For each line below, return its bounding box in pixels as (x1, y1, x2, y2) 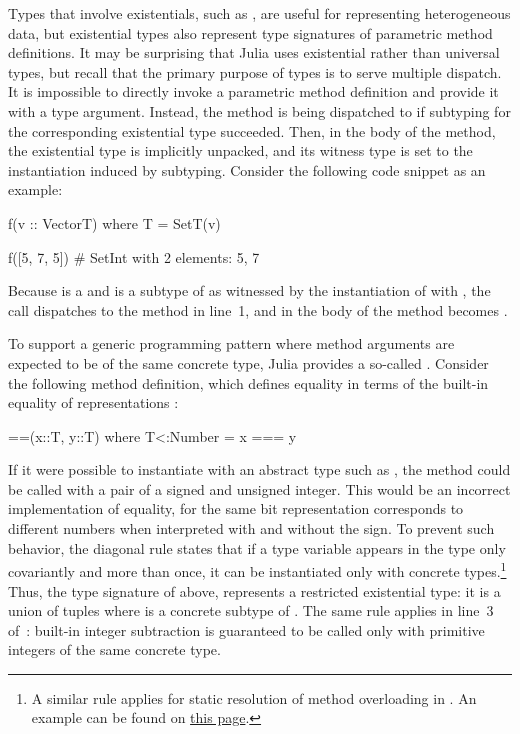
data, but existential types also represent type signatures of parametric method (8, 22, 493, 43)
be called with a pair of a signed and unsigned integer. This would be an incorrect (8, 478, 511, 499)
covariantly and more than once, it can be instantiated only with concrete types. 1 (8, 558, 507, 581)
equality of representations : (8, 392, 179, 413)
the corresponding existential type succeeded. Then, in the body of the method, (8, 120, 496, 141)
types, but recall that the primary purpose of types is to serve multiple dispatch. (8, 61, 502, 82)
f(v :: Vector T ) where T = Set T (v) (8, 212, 221, 233)
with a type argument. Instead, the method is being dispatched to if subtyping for (8, 100, 511, 121)
